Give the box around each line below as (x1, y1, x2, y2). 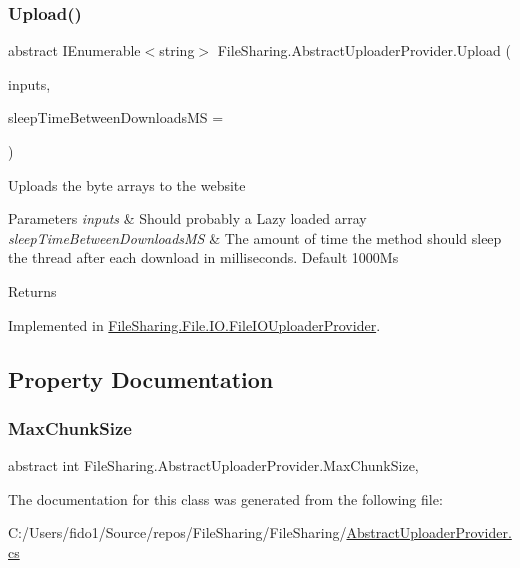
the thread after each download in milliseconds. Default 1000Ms (8, 247, 399, 268)
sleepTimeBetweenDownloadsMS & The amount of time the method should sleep (8, 227, 502, 248)
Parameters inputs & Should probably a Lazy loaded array (8, 208, 367, 229)
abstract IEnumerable (8, 40, 141, 61)
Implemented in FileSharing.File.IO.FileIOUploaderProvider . (8, 314, 381, 335)
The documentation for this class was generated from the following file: (8, 488, 443, 509)
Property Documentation (8, 363, 274, 394)
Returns (8, 280, 57, 301)
